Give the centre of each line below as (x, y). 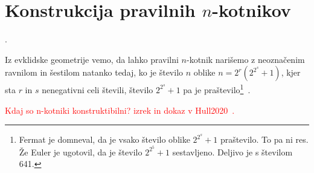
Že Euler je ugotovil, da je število (81, 152)
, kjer (291, 72)
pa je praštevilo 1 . (217, 89)
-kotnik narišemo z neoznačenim (246, 59)
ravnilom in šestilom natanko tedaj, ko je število (94, 72)
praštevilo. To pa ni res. (264, 139)
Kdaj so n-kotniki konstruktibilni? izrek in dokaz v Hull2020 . (120, 110)
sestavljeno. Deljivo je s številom (232, 152)
